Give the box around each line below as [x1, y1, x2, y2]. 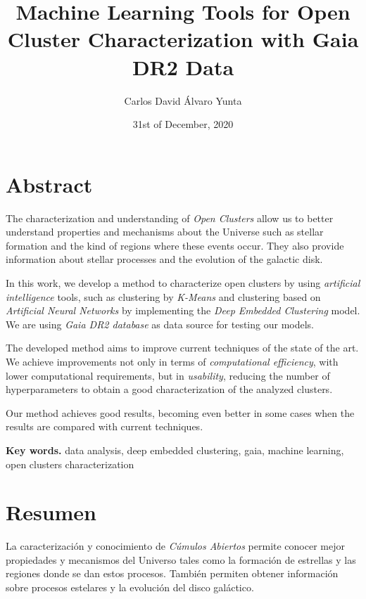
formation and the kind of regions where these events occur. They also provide [6, 238, 344, 252]
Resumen [6, 498, 96, 527]
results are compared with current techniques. [6, 419, 203, 434]
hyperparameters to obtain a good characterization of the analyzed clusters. [6, 382, 333, 397]
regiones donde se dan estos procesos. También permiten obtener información [6, 566, 339, 581]
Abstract [6, 169, 93, 198]
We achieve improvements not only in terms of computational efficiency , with [6, 354, 339, 368]
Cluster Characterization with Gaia [7, 25, 359, 53]
